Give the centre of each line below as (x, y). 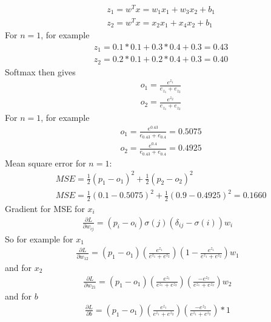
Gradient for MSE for (45, 209)
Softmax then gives (40, 71)
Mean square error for (45, 163)
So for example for (39, 238)
